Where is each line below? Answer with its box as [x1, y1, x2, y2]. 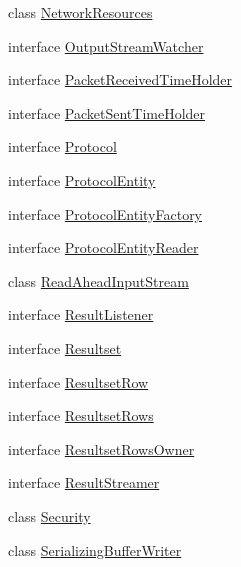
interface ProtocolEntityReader [8, 237, 199, 258]
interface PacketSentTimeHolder [8, 102, 206, 123]
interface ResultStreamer [8, 472, 160, 493]
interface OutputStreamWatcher [8, 35, 204, 56]
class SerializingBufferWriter [8, 539, 182, 560]
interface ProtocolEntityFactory [8, 203, 203, 224]
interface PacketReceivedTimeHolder [8, 69, 233, 90]
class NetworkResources [8, 2, 153, 22]
